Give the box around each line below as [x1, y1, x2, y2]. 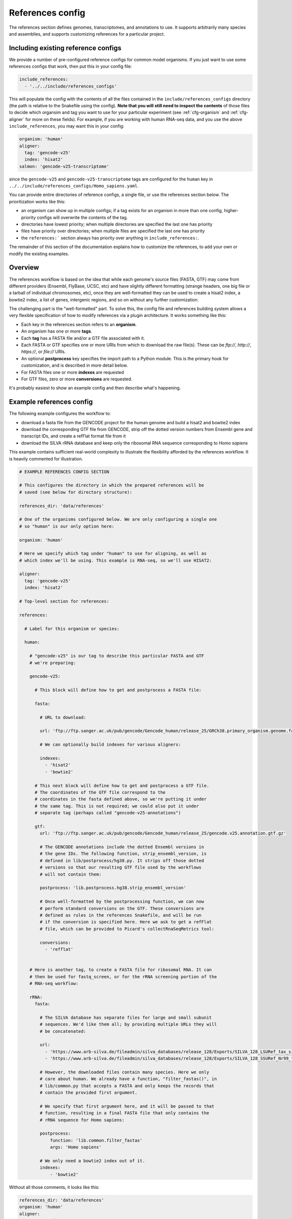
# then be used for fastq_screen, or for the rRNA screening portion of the [29, 974, 217, 980]
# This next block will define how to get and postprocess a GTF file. [35, 783, 209, 788]
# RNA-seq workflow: [29, 981, 79, 986]
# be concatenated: [39, 1028, 86, 1034]
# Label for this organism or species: [24, 626, 120, 631]
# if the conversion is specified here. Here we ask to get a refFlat [39, 919, 212, 925]
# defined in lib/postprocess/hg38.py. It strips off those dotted [39, 858, 204, 863]
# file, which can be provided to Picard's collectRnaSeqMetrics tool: [39, 926, 215, 931]
